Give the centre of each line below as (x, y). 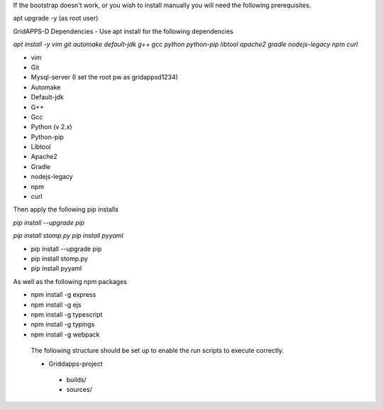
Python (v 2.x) (51, 127)
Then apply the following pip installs (66, 209)
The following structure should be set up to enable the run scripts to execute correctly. (157, 351)
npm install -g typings (63, 325)
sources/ (79, 390)
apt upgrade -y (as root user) (56, 18)
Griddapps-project (76, 364)
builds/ (76, 379)
